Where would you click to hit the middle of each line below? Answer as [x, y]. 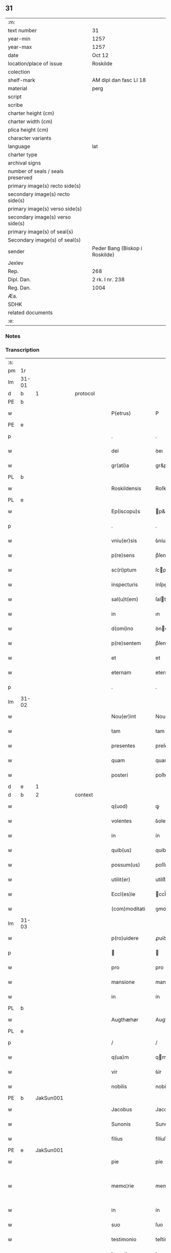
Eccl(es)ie [123, 894]
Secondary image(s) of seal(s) [44, 240]
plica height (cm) [28, 129]
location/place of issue [35, 63]
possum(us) [126, 865]
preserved [20, 177]
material [18, 88]
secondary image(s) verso [39, 217]
